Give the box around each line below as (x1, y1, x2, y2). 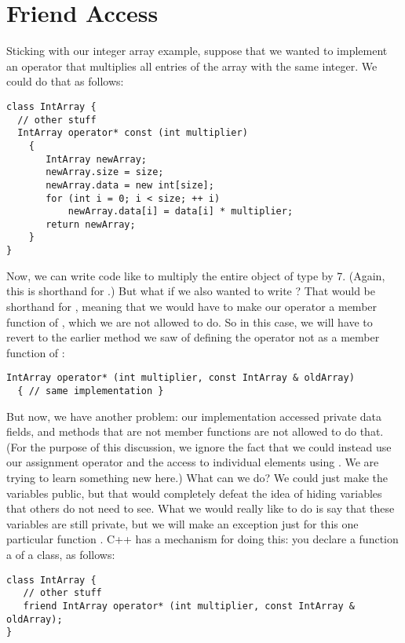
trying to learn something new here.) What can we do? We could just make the (6, 469, 388, 486)
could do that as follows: (6, 73, 124, 90)
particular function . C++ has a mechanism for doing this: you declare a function (6, 531, 399, 547)
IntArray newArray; (46, 153, 147, 165)
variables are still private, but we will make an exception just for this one (6, 515, 359, 532)
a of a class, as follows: (6, 546, 115, 562)
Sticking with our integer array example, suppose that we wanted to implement (6, 42, 388, 59)
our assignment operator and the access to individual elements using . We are (6, 454, 379, 470)
